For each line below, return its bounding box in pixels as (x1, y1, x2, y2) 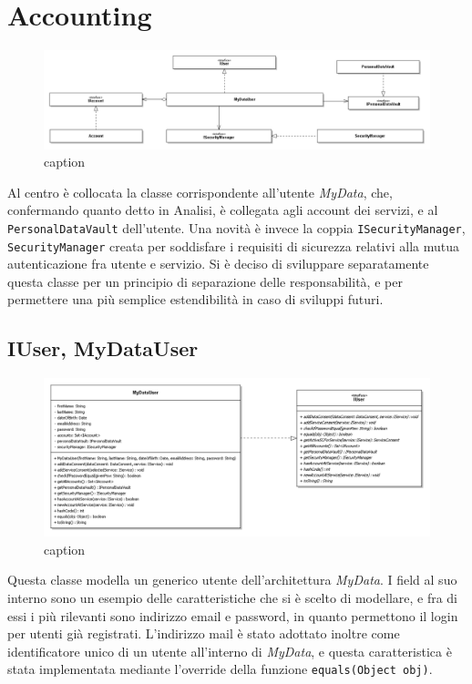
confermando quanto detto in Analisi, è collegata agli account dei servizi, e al (7, 200, 438, 219)
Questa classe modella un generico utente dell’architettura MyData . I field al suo (7, 570, 457, 589)
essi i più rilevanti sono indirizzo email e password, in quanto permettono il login (7, 606, 458, 625)
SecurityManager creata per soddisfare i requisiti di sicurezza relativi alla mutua (7, 236, 460, 255)
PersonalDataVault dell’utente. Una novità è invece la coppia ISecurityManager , (7, 218, 466, 237)
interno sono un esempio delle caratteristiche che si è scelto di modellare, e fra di (7, 587, 458, 607)
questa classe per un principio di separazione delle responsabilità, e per (7, 271, 403, 291)
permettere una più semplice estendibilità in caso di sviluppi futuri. (7, 290, 384, 309)
